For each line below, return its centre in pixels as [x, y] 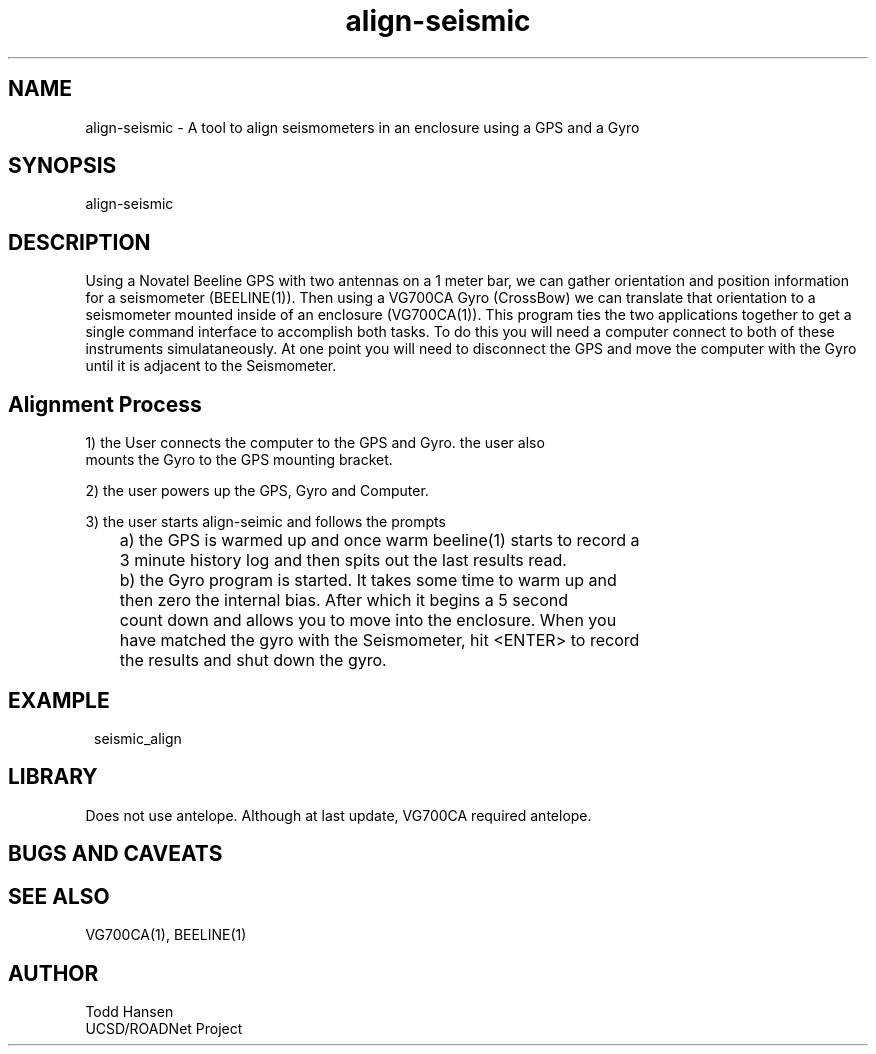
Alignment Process [105, 404]
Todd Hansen [129, 1011]
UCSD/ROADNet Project [164, 1028]
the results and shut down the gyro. [253, 660]
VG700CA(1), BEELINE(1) [166, 935]
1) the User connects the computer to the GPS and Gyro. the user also [315, 443]
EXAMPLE [59, 700]
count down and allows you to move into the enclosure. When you [368, 620]
